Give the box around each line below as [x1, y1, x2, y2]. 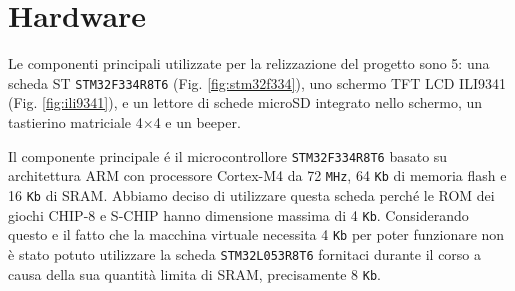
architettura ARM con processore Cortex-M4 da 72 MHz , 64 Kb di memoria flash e [8, 165, 507, 186]
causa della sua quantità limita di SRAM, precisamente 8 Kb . [8, 263, 381, 284]
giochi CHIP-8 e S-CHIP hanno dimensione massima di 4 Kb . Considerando [8, 204, 469, 225]
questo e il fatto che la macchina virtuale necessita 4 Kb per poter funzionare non [8, 224, 505, 245]
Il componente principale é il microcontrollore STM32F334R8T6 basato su [8, 145, 448, 166]
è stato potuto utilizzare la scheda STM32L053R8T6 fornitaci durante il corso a [8, 243, 482, 264]
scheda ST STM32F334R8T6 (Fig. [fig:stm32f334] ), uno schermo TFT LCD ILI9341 [8, 72, 506, 93]
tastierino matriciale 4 [8, 111, 143, 132]
